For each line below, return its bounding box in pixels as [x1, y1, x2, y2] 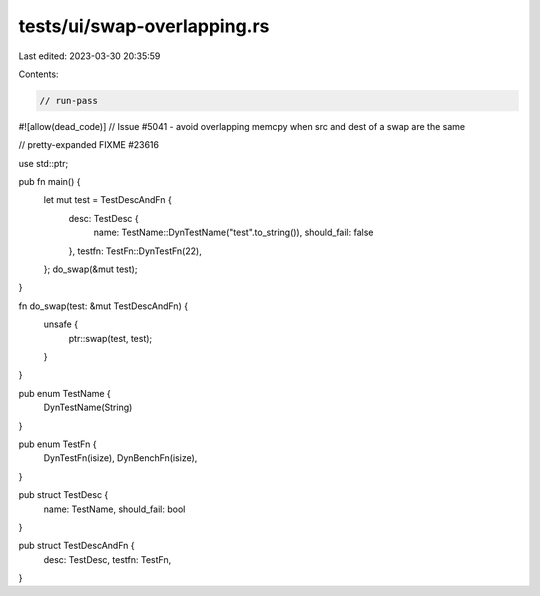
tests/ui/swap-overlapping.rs [18, 15, 270, 37]
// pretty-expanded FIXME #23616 [18, 139, 160, 151]
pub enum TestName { [18, 387, 112, 399]
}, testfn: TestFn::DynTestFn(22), [68, 245, 202, 257]
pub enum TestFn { [18, 438, 97, 450]
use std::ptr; [18, 157, 69, 169]
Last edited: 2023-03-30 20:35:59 [18, 50, 161, 62]
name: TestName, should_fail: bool [43, 503, 186, 515]
